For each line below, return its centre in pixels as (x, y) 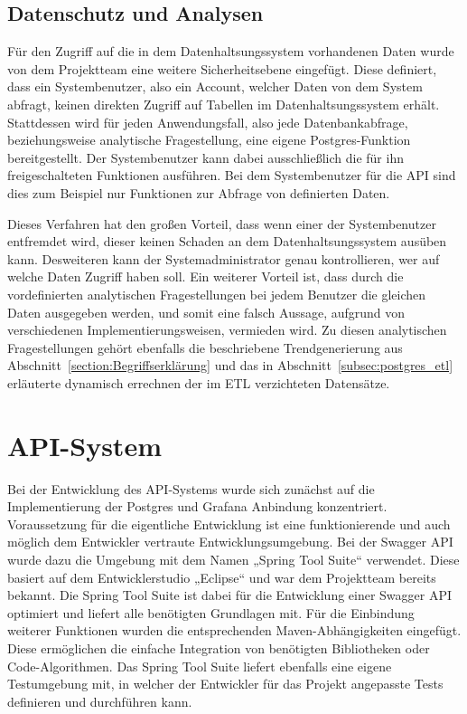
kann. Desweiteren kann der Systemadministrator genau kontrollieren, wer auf (224, 258)
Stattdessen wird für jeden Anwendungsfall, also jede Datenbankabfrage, (208, 122)
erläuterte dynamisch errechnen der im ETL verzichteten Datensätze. (199, 382)
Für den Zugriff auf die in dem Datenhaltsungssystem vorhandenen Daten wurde (231, 51)
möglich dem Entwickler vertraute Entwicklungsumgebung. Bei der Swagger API (230, 542)
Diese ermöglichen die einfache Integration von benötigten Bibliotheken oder (219, 647)
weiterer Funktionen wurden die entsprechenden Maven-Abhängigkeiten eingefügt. (234, 630)
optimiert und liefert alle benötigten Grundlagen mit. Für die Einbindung (211, 612)
